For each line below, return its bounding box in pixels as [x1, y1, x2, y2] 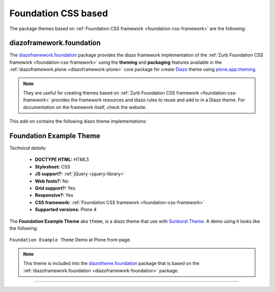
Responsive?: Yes [35, 192, 73, 198]
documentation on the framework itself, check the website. [23, 104, 147, 110]
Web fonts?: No [35, 178, 69, 184]
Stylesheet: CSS [35, 164, 71, 170]
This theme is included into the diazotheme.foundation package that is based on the [23, 260, 200, 267]
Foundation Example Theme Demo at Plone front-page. [9, 237, 131, 243]
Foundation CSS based [9, 8, 108, 19]
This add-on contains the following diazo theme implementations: [9, 118, 147, 124]
